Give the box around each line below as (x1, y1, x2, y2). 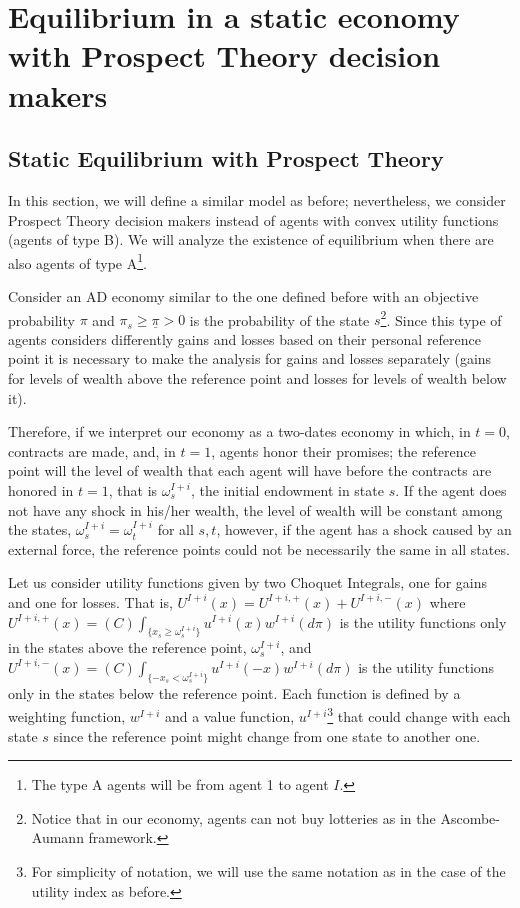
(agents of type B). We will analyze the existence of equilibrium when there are (8, 229, 494, 250)
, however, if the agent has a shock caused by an (216, 519, 512, 540)
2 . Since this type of (380, 306, 502, 330)
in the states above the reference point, (8, 637, 247, 658)
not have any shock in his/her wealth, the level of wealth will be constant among (8, 499, 503, 520)
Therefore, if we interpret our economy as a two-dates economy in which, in (8, 421, 471, 442)
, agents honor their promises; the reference (211, 440, 477, 461)
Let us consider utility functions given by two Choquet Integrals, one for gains (8, 572, 488, 593)
